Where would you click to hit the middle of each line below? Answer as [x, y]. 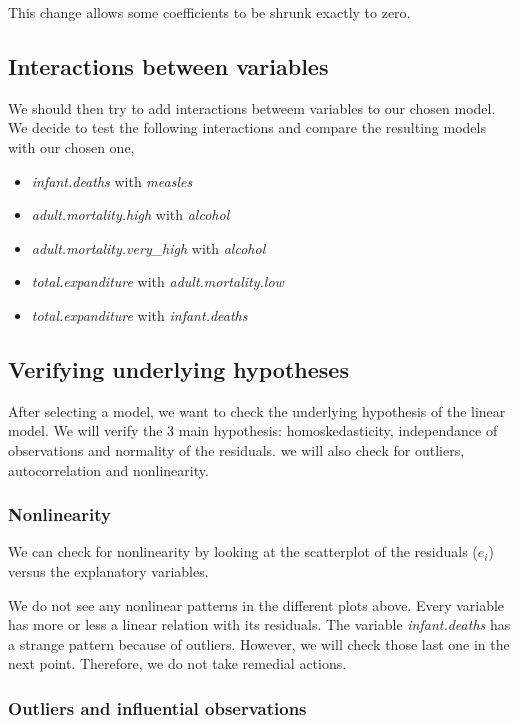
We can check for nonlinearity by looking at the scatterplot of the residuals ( [243, 551]
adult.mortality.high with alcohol [130, 214]
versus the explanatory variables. [108, 570]
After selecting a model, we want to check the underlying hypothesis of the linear [257, 410]
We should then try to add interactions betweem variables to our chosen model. [252, 107]
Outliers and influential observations [157, 707]
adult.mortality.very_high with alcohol [148, 247]
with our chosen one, [71, 146]
